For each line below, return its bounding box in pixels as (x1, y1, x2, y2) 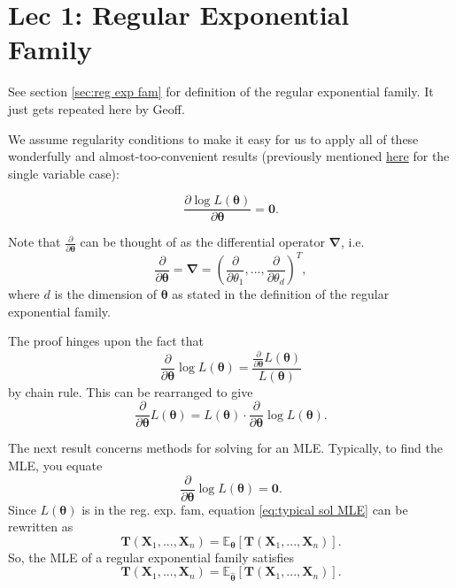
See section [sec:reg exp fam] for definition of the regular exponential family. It (8, 82, 434, 101)
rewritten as (8, 517, 73, 536)
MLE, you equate (8, 456, 103, 475)
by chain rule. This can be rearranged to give (8, 382, 253, 401)
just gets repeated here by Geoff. (8, 99, 185, 118)
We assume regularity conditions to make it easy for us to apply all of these (8, 129, 419, 148)
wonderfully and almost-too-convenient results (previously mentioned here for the (8, 147, 450, 165)
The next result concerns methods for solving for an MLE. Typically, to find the (8, 439, 443, 457)
